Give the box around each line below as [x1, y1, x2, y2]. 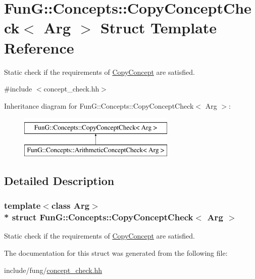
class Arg [51, 199, 90, 212]
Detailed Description [4, 172, 115, 188]
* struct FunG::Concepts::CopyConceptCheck [4, 211, 193, 223]
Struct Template [100, 17, 217, 38]
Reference [4, 37, 74, 58]
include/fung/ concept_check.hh [4, 264, 103, 275]
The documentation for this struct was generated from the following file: [4, 247, 228, 258]
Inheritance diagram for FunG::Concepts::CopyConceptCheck [4, 100, 194, 111]
